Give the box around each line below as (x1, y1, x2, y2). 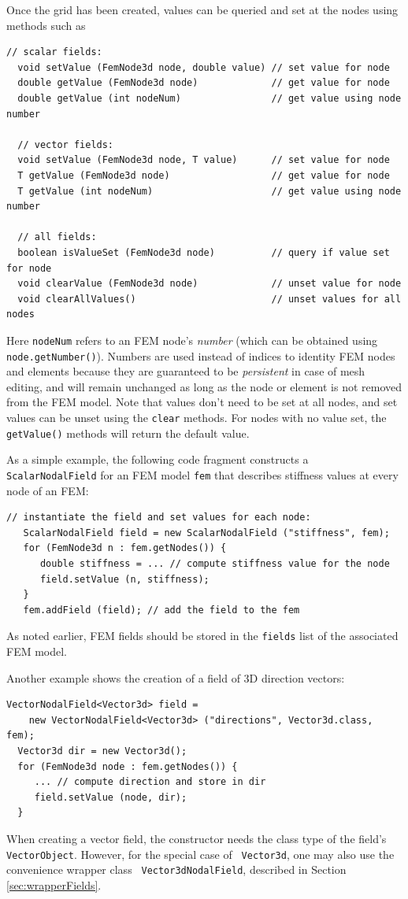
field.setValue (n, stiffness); (39, 573, 210, 585)
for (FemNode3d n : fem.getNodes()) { (23, 542, 227, 554)
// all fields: (17, 231, 97, 243)
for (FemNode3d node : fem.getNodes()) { (17, 760, 238, 772)
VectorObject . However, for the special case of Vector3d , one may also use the (6, 845, 395, 862)
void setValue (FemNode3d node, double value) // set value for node (17, 61, 390, 73)
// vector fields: (17, 139, 114, 150)
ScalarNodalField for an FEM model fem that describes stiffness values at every (6, 466, 399, 483)
